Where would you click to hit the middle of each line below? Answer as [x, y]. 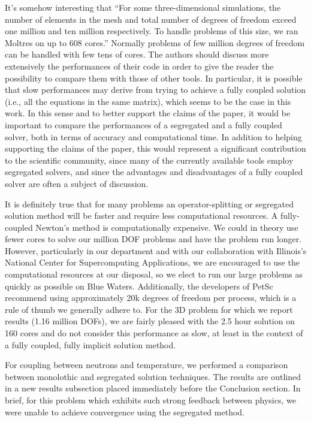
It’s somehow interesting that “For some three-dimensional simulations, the [143, 7]
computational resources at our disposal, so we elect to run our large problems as [154, 274]
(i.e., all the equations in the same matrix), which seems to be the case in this [148, 101]
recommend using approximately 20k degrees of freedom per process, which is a [151, 298]
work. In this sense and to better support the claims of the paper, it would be [148, 113]
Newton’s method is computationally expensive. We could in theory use [167, 227]
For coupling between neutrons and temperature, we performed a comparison [147, 365]
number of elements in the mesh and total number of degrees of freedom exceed [151, 19]
